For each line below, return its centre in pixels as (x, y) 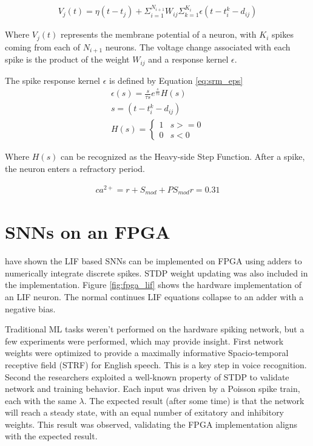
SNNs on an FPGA (88, 232)
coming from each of (43, 46)
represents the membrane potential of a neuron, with (158, 34)
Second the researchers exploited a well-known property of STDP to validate (147, 376)
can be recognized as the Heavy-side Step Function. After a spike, (183, 156)
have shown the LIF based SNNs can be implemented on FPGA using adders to (153, 261)
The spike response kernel (53, 80)
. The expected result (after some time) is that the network (194, 400)
